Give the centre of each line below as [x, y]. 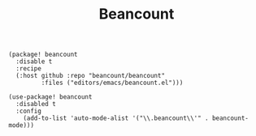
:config [29, 111]
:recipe [29, 69]
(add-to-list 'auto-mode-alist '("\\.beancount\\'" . [116, 118]
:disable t [34, 62]
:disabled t [36, 104]
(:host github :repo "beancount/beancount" [90, 76]
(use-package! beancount [50, 97]
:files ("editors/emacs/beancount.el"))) [112, 83]
